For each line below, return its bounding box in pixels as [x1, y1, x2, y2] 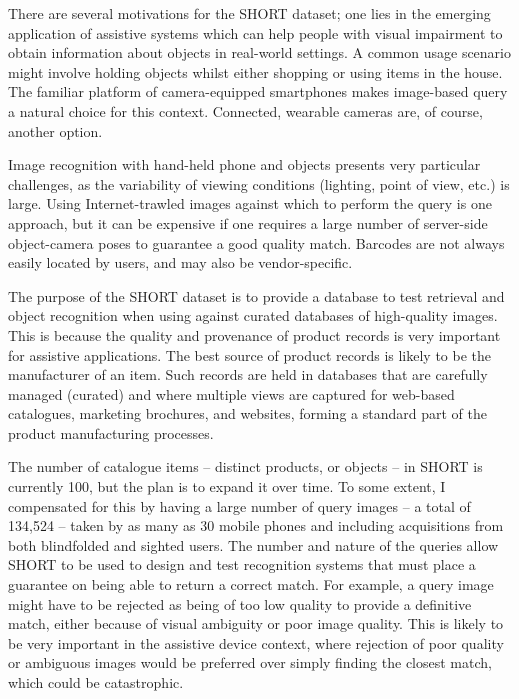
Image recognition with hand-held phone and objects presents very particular [8, 154, 481, 175]
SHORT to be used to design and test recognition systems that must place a [8, 554, 476, 575]
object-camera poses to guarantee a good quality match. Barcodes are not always [8, 232, 505, 253]
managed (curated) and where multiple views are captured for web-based [8, 383, 455, 404]
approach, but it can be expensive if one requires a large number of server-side [8, 212, 488, 233]
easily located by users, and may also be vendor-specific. [8, 252, 353, 273]
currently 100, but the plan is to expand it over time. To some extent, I [8, 476, 446, 497]
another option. [8, 120, 103, 141]
